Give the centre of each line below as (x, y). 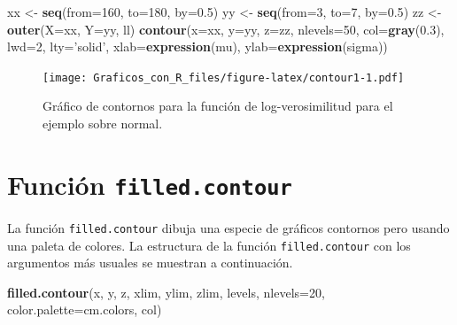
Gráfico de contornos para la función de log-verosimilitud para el (218, 106)
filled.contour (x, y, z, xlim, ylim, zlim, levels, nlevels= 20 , (166, 292)
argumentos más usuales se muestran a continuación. (150, 263)
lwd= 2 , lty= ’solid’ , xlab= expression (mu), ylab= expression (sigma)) (198, 46)
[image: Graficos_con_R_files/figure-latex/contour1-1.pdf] (224, 77)
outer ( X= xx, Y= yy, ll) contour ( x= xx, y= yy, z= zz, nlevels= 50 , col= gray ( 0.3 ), (226, 29)
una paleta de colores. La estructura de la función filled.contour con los (209, 245)
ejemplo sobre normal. (103, 124)
